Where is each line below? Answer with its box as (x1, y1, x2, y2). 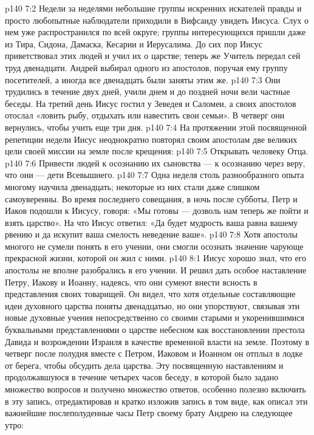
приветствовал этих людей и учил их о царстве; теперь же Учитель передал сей (5, 49, 301, 62)
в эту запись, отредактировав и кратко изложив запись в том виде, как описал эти (5, 394, 308, 407)
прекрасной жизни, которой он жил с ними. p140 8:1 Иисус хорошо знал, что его (5, 252, 307, 264)
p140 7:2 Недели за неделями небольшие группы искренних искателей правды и (5, 2, 302, 14)
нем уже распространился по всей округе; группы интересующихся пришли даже (5, 26, 306, 38)
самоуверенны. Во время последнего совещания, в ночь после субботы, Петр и (5, 192, 298, 205)
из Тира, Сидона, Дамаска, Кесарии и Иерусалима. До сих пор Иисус (5, 37, 262, 50)
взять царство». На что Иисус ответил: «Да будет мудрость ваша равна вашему (5, 216, 298, 228)
